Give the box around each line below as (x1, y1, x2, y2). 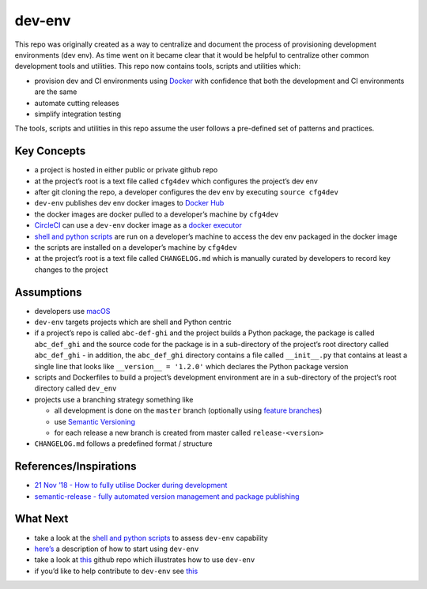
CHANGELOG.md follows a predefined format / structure (34, 439, 213, 448)
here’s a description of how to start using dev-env (34, 544, 199, 553)
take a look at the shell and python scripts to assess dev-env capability (34, 533, 268, 542)
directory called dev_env (34, 383, 117, 393)
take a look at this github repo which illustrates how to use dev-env (34, 555, 255, 564)
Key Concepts (14, 145, 86, 158)
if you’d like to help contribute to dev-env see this (34, 566, 198, 576)
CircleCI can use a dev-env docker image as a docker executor (34, 221, 243, 230)
